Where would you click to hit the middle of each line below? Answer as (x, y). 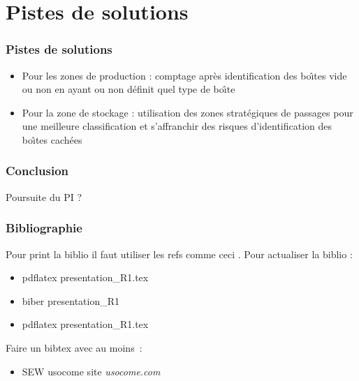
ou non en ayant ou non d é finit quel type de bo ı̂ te (129, 89)
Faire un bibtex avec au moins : (74, 347)
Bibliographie (44, 228)
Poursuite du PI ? (44, 196)
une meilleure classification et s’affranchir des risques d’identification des (177, 126)
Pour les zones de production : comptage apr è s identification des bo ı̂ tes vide (184, 75)
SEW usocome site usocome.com (91, 371)
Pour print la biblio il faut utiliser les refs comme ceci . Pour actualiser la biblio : (179, 254)
